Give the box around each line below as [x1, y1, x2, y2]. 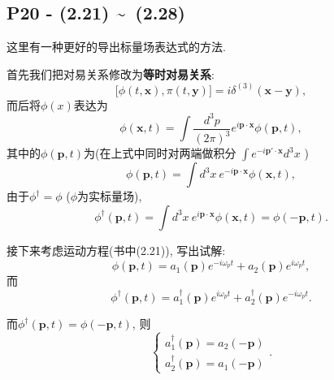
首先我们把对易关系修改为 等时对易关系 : [7, 65, 215, 82]
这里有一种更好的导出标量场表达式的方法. [7, 38, 226, 55]
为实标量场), [76, 188, 142, 205]
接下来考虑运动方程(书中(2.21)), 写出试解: [7, 241, 226, 258]
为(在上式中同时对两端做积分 [84, 145, 236, 162]
